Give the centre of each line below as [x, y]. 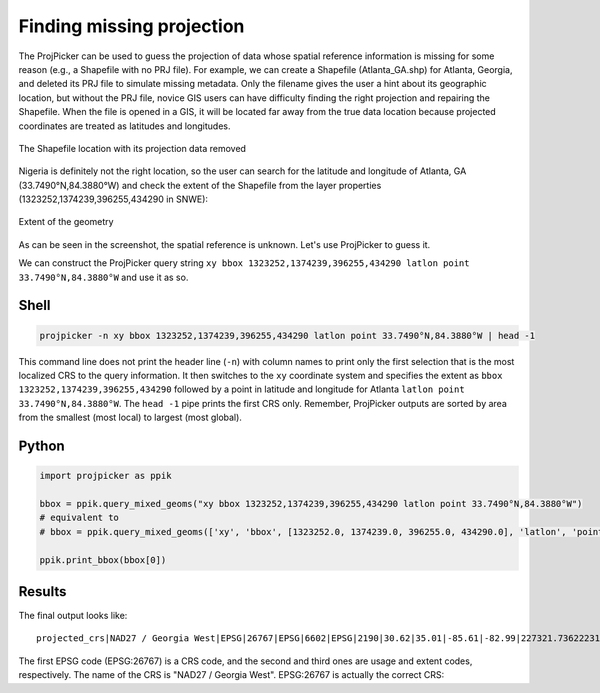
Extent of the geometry [66, 222]
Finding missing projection [131, 26]
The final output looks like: [73, 616]
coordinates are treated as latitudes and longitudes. [124, 126]
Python [41, 445]
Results [42, 591]
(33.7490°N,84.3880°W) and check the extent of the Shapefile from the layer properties [200, 185]
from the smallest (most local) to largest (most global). [130, 417]
